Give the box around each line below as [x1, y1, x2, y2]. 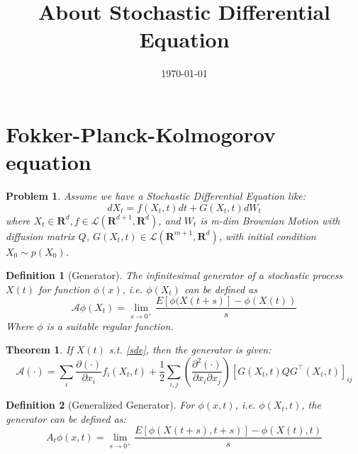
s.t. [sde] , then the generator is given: [108, 342, 272, 357]
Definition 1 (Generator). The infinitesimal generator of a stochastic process [6, 268, 343, 283]
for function [38, 281, 90, 296]
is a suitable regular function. [46, 318, 174, 333]
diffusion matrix [6, 228, 75, 243]
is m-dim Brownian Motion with [200, 212, 340, 227]
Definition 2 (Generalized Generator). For [6, 397, 195, 412]
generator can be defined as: [6, 411, 126, 426]
